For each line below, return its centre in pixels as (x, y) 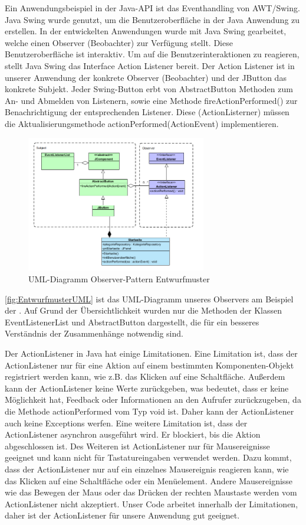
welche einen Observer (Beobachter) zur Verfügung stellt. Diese (119, 42)
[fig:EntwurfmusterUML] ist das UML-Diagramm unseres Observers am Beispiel (149, 299)
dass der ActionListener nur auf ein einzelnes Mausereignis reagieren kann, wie (147, 469)
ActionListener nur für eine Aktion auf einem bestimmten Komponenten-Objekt (149, 365)
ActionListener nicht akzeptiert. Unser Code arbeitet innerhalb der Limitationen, (152, 503)
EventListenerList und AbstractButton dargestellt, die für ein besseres (132, 322)
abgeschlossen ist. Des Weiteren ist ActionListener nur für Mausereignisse (137, 446)
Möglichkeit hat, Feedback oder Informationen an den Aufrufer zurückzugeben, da (153, 400)
